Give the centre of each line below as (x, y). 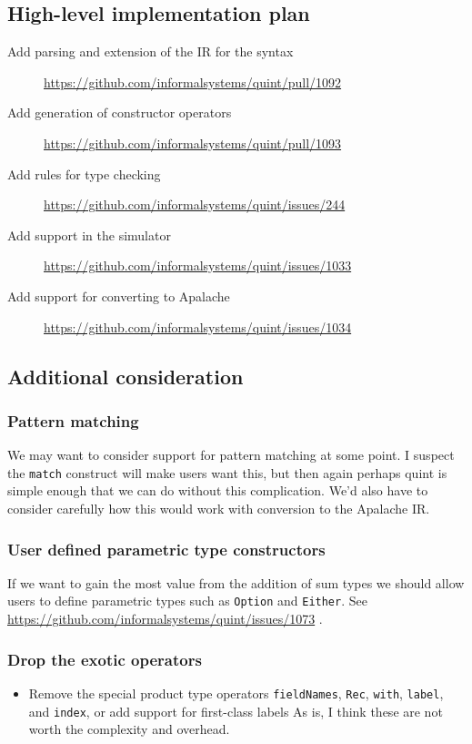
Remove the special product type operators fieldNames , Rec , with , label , (236, 693)
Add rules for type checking (84, 173)
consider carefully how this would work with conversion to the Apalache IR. (219, 508)
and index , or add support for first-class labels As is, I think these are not (236, 711)
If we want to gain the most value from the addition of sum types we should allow (236, 582)
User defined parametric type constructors (166, 549)
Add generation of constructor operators (120, 112)
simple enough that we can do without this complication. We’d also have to (218, 490)
